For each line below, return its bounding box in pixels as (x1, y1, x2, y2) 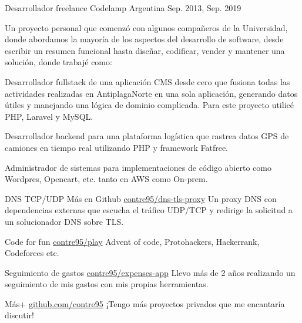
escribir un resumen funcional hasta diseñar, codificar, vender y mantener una (5, 44, 285, 56)
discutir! (5, 309, 34, 321)
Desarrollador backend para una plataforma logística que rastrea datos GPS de (5, 130, 289, 142)
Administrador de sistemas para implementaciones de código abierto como (5, 161, 271, 173)
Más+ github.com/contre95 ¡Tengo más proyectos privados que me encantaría (5, 297, 285, 309)
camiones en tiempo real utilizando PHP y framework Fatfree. (5, 141, 228, 153)
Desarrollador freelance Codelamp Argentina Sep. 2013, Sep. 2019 (5, 2, 241, 14)
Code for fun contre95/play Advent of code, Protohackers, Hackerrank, (5, 235, 260, 247)
